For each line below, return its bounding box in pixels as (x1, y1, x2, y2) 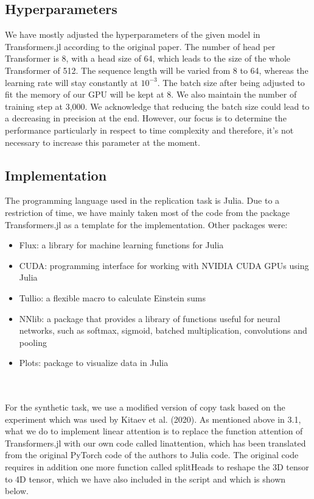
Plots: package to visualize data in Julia (19, 356, 169, 369)
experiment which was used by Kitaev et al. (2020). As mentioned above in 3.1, (5, 412, 301, 425)
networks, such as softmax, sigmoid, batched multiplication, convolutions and (19, 324, 307, 337)
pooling (19, 336, 47, 348)
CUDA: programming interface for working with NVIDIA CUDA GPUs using (19, 259, 309, 271)
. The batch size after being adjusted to (157, 76, 305, 88)
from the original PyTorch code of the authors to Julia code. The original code (5, 448, 299, 461)
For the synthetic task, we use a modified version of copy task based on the (5, 401, 285, 414)
